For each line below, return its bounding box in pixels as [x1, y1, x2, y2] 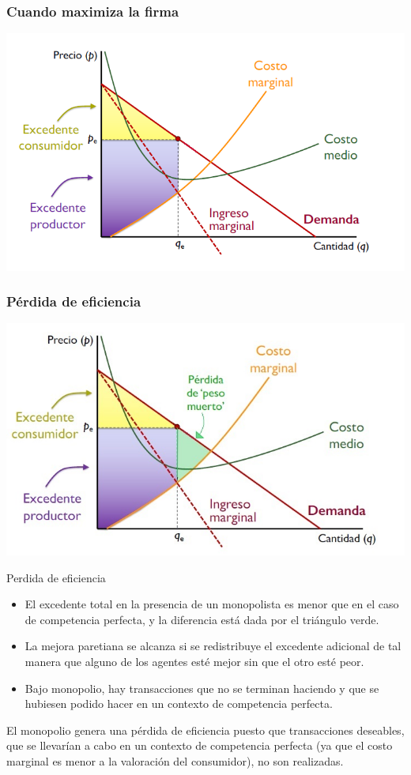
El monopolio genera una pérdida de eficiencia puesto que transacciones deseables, [6, 721, 405, 738]
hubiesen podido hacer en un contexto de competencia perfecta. [25, 695, 333, 712]
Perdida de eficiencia [6, 569, 106, 585]
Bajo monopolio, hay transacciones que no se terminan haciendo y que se [25, 679, 379, 696]
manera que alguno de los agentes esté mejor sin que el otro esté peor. [25, 653, 364, 669]
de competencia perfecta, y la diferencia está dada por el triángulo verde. [25, 611, 379, 627]
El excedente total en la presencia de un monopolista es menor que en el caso [25, 596, 399, 612]
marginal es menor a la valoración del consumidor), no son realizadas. [6, 752, 344, 769]
